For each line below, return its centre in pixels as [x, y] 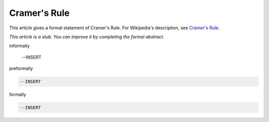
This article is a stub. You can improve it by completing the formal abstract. [87, 37]
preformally [21, 68]
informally [19, 46]
